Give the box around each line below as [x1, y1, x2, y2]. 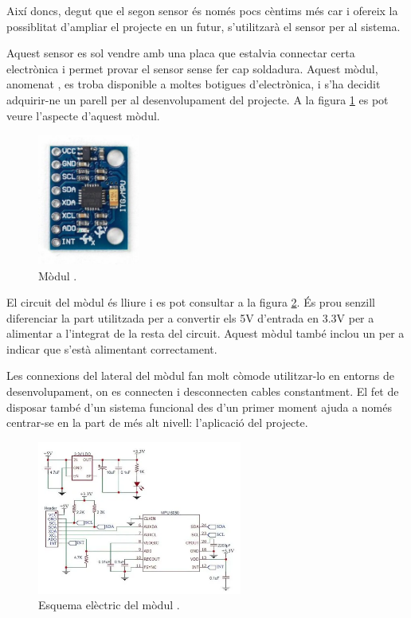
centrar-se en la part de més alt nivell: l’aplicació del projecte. [6, 414, 308, 431]
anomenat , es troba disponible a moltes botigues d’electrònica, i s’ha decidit [6, 76, 381, 92]
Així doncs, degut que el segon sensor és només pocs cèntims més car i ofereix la [6, 2, 398, 18]
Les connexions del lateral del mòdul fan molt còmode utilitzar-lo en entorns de [6, 367, 395, 384]
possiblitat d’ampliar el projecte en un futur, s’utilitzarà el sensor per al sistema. [6, 18, 401, 34]
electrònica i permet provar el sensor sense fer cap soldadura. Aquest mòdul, [6, 60, 378, 76]
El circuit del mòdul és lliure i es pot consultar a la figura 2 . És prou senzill [6, 294, 375, 311]
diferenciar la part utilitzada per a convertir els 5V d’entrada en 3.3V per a [6, 309, 374, 326]
